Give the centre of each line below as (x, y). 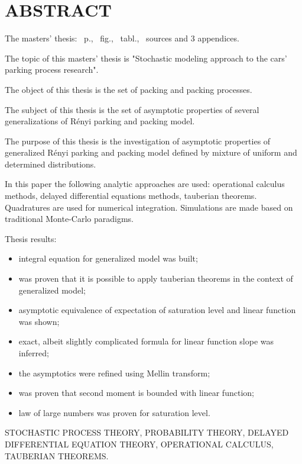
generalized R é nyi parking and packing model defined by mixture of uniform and (151, 152)
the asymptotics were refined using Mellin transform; (114, 373)
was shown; (39, 321)
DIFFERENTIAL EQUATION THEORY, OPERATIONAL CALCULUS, (139, 444)
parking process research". (52, 70)
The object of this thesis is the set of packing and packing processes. (129, 89)
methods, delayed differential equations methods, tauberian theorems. (131, 196)
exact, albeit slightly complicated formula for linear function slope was (146, 341)
